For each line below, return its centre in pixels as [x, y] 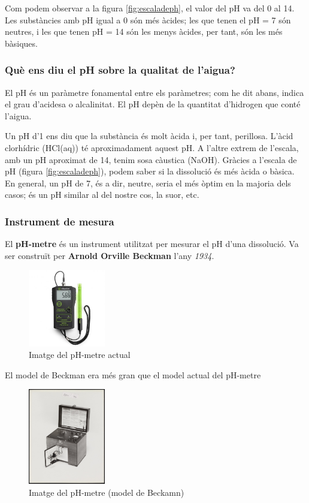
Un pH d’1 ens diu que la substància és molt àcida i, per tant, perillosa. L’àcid [149, 136]
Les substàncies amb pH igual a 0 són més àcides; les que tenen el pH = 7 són [148, 19]
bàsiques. [21, 43]
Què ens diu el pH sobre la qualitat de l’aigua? [120, 70]
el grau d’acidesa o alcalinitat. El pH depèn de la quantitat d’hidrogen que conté [153, 104]
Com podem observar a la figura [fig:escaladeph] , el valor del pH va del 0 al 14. [150, 8]
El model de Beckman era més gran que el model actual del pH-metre [133, 374]
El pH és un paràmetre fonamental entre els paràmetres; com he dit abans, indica [154, 92]
